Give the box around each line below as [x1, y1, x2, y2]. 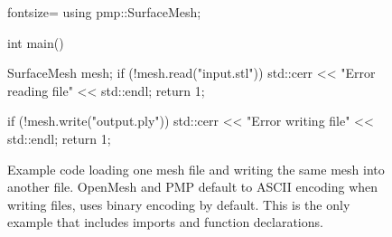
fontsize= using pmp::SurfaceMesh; [7, 3, 201, 21]
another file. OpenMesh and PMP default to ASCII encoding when [7, 177, 378, 196]
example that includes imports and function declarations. [7, 213, 323, 232]
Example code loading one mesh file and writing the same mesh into [7, 159, 385, 178]
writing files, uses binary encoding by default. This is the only [7, 194, 350, 213]
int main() [7, 33, 64, 52]
